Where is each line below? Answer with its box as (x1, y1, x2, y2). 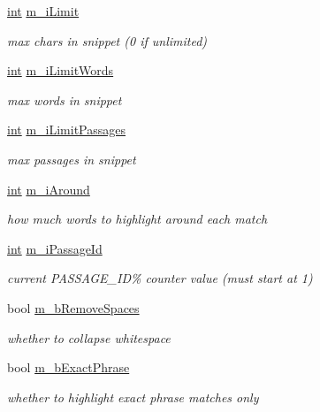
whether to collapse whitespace (7, 328, 171, 347)
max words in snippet (7, 90, 122, 109)
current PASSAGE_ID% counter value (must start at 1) (7, 269, 313, 287)
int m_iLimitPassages (7, 120, 126, 139)
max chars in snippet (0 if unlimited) (7, 31, 208, 50)
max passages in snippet (7, 149, 136, 168)
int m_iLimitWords (7, 61, 114, 80)
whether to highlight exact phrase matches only (7, 387, 259, 406)
